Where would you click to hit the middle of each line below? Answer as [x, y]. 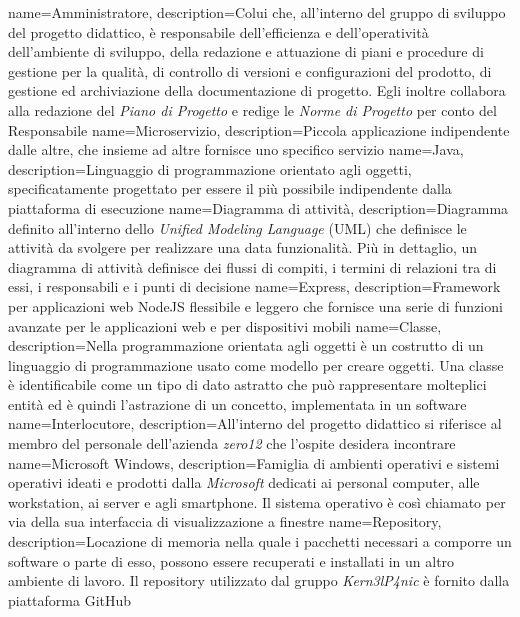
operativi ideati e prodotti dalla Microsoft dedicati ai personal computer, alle [244, 482]
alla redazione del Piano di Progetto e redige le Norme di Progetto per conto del [252, 109]
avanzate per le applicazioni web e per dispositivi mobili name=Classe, [225, 325]
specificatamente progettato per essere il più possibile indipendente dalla [230, 188]
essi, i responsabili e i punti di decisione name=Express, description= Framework [254, 286]
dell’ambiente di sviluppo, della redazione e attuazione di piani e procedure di [246, 51]
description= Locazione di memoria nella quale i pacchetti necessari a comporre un [260, 541]
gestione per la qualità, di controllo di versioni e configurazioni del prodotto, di [250, 70]
